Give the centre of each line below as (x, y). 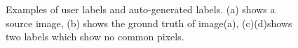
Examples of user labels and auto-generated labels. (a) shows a (141, 9)
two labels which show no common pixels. (95, 37)
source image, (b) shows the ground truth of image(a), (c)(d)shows (149, 23)
